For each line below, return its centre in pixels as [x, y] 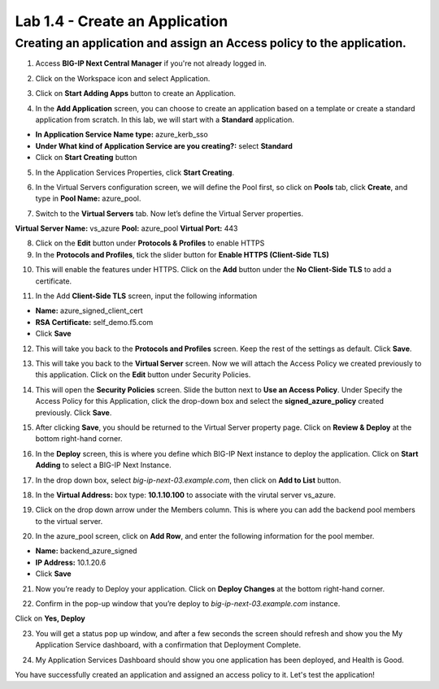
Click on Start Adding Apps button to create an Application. [135, 93]
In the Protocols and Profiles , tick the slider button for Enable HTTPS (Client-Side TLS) [182, 254]
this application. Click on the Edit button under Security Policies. [143, 375]
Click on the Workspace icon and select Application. [123, 78]
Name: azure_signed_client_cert [89, 311]
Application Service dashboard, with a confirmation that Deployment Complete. [168, 645]
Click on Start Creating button [86, 158]
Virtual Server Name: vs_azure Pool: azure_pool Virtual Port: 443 [126, 228]
